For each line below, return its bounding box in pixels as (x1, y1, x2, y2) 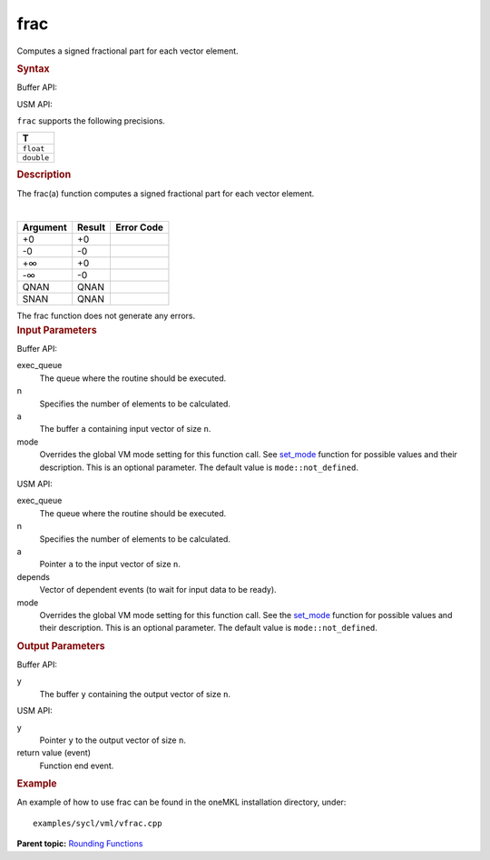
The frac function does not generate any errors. (16, 310, 195, 322)
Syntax (16, 62, 50, 75)
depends (16, 571, 50, 582)
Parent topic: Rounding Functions (16, 838, 143, 849)
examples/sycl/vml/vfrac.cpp (33, 818, 162, 828)
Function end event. (39, 760, 114, 771)
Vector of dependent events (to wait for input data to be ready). (39, 585, 277, 595)
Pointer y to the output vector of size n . (39, 735, 186, 745)
